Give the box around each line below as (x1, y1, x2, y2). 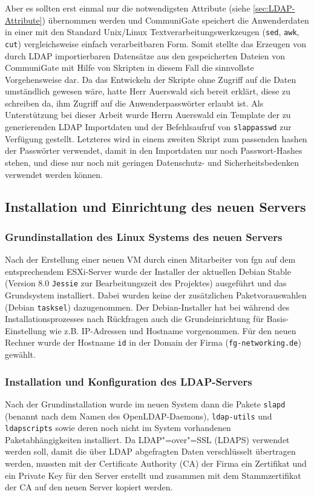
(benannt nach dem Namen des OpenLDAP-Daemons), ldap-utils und (5, 409, 272, 422)
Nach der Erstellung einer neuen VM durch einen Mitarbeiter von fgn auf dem (5, 253, 296, 266)
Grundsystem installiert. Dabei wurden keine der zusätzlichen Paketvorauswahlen (5, 288, 307, 301)
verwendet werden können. (5, 168, 103, 180)
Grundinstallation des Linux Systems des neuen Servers (5, 229, 283, 244)
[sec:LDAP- (253, 2, 295, 14)
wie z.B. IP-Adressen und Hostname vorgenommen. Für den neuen (49, 324, 296, 337)
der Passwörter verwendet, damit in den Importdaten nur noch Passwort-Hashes (5, 144, 303, 157)
